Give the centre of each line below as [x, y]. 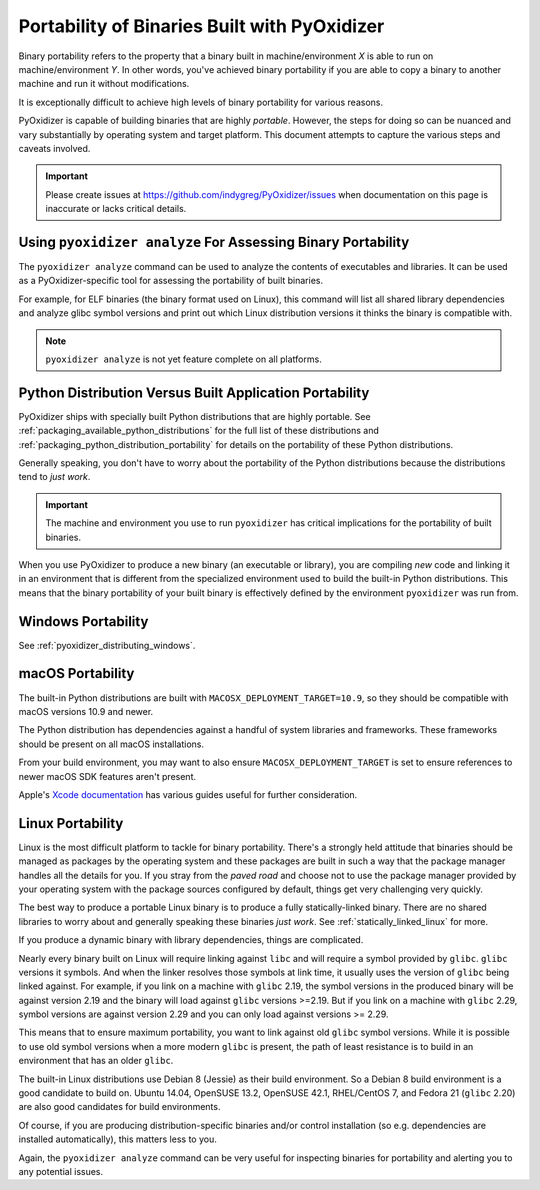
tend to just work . [54, 477]
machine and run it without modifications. [104, 84]
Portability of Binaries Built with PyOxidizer [201, 26]
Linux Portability [71, 823]
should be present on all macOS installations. [111, 744]
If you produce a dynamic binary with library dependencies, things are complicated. [191, 940]
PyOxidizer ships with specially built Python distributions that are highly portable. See [194, 416]
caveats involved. [54, 148]
